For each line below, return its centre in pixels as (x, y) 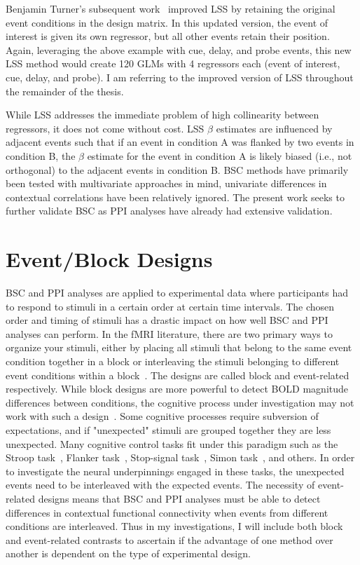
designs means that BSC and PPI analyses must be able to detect (179, 498)
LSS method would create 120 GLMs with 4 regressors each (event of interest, (173, 63)
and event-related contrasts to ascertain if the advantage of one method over (169, 539)
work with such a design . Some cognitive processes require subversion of (162, 416)
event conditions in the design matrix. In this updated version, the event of (167, 22)
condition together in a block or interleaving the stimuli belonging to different (173, 361)
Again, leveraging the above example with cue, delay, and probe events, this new (179, 49)
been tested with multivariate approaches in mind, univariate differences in (166, 183)
